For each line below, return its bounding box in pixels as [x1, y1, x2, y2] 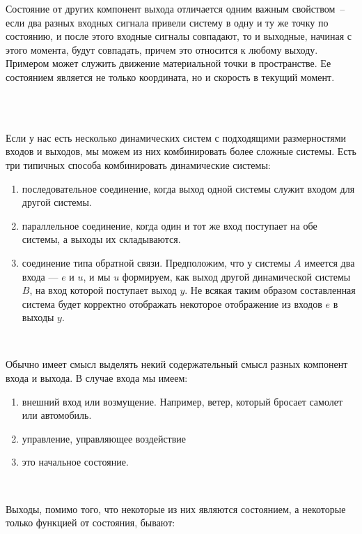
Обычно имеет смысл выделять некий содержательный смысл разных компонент [6, 357, 348, 371]
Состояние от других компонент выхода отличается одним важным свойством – [6, 1, 345, 15]
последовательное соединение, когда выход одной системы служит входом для [22, 181, 355, 195]
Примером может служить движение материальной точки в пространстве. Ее [6, 56, 331, 71]
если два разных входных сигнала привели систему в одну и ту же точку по [6, 15, 329, 29]
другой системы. [22, 195, 92, 209]
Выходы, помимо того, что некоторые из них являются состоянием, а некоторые [6, 501, 346, 516]
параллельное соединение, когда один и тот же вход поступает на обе [22, 218, 317, 232]
